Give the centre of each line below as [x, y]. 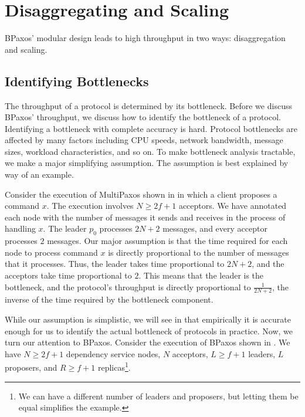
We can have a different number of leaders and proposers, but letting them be [158, 396]
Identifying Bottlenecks [77, 81]
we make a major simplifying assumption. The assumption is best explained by [147, 163]
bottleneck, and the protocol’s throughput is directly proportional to [128, 287]
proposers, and [31, 367]
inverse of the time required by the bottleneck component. [109, 299]
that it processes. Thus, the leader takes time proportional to [115, 264]
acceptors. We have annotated [233, 206]
